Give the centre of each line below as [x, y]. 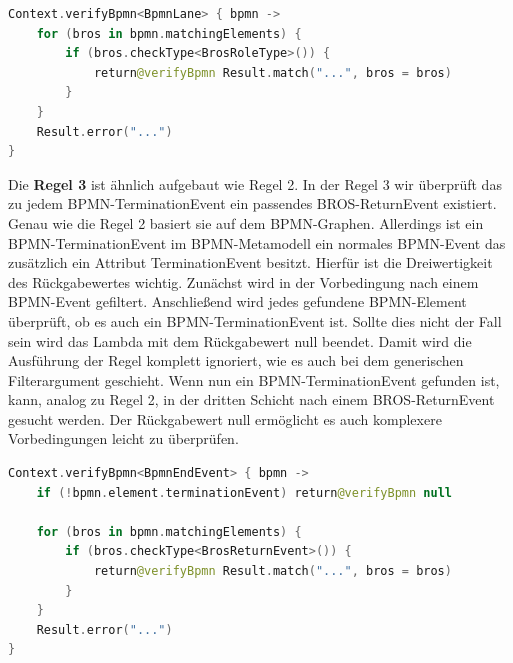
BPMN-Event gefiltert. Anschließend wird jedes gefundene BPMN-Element [237, 301]
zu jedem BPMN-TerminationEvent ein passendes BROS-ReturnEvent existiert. [252, 203]
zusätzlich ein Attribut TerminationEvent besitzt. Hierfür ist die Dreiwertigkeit [250, 262]
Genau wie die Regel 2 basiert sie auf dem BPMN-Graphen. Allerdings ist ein [246, 222]
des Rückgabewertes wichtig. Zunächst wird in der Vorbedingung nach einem [243, 281]
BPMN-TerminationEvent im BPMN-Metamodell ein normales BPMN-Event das [257, 242]
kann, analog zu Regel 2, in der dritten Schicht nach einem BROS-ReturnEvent [251, 399]
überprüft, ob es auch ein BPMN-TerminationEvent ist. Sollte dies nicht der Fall [255, 320]
